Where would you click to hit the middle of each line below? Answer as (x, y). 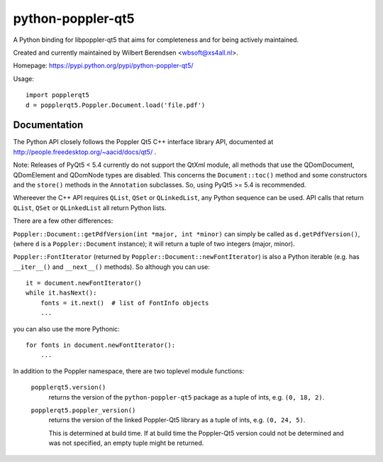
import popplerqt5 (58, 95)
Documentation (48, 125)
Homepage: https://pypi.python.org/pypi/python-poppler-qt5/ (104, 66)
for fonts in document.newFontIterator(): (101, 345)
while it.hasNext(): (61, 293)
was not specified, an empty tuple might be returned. (126, 443)
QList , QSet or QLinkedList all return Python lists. (90, 208)
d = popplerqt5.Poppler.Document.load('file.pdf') (116, 105)
